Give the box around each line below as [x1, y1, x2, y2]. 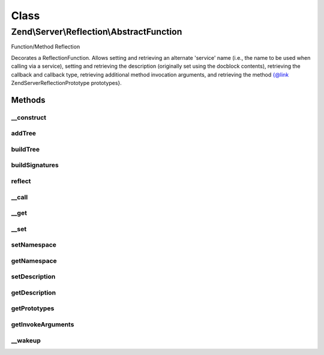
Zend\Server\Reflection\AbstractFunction [11, 26, 182, 37]
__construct [11, 113, 47, 122]
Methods [11, 95, 46, 105]
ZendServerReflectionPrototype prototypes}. [11, 79, 122, 86]
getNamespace [11, 256, 57, 265]
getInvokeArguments [11, 320, 74, 329]
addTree [11, 129, 36, 138]
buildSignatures [11, 161, 59, 169]
